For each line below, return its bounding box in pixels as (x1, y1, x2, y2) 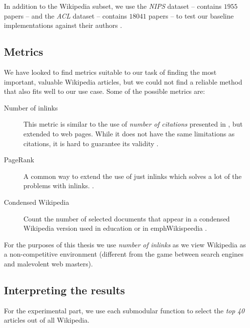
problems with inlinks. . (23, 180, 94, 191)
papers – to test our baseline (148, 10, 234, 21)
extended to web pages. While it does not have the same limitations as (23, 128, 235, 138)
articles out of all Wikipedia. (4, 315, 90, 325)
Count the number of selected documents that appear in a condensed (23, 213, 230, 223)
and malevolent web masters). (4, 258, 93, 268)
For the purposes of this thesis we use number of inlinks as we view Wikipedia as (4, 239, 246, 249)
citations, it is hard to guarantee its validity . (23, 138, 159, 148)
